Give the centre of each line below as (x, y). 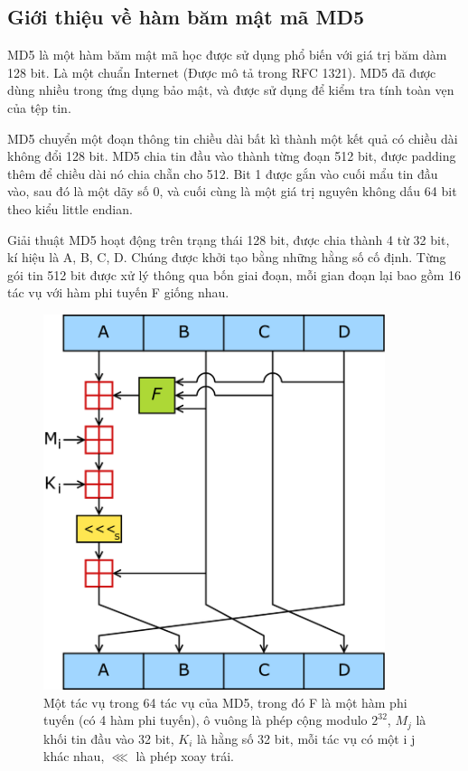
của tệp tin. (39, 107)
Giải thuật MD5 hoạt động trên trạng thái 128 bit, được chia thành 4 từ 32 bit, (229, 239)
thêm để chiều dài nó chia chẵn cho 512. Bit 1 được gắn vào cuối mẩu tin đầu (223, 173)
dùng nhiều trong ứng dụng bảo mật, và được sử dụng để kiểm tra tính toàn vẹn (231, 90)
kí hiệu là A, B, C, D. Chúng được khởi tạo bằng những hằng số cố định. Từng (227, 257)
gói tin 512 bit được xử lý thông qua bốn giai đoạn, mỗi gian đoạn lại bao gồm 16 (234, 274)
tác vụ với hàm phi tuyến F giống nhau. (118, 292)
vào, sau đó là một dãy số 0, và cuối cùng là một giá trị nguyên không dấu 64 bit (232, 191)
